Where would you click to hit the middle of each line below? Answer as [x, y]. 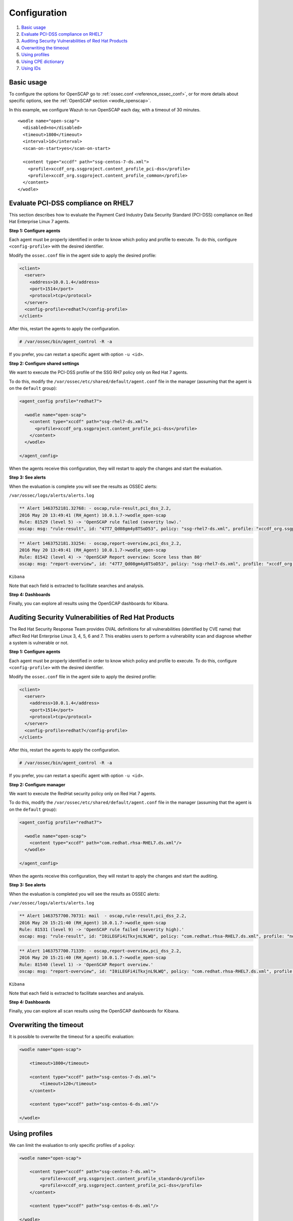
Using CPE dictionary [43, 62]
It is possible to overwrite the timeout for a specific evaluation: [72, 1037]
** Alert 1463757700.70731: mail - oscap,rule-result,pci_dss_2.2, [103, 916]
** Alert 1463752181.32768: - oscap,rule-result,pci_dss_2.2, [95, 508]
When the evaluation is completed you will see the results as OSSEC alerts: [84, 894]
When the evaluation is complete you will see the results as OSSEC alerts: [83, 486]
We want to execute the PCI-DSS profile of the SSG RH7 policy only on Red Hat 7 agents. [98, 372]
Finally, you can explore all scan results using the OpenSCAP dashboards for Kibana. [94, 1011]
